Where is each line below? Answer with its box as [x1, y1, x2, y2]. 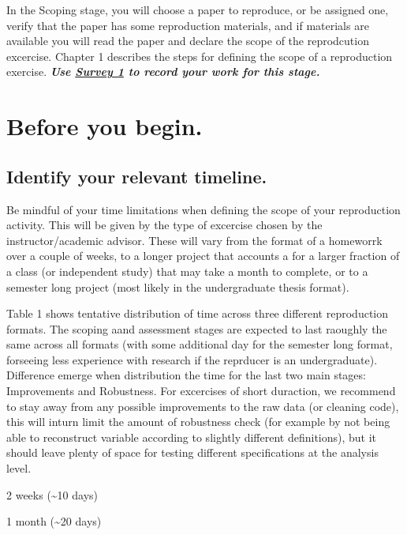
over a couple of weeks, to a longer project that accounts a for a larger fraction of [6, 247, 400, 264]
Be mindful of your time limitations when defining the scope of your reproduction [6, 201, 401, 217]
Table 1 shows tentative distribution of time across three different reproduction [6, 305, 389, 322]
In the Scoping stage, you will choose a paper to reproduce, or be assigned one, [6, 2, 389, 17]
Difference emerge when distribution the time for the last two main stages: [6, 367, 366, 383]
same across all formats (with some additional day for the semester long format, [6, 336, 393, 352]
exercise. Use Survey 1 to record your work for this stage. [6, 63, 320, 80]
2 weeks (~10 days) [6, 486, 99, 503]
